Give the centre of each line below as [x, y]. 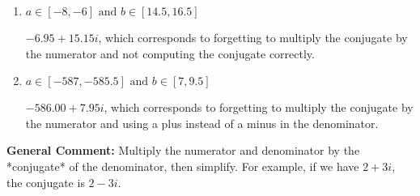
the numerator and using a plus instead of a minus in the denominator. [202, 123]
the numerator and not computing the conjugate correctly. [170, 53]
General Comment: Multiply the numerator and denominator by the [183, 150]
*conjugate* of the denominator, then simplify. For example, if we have [183, 166]
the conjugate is [46, 182]
